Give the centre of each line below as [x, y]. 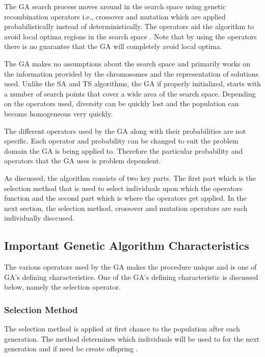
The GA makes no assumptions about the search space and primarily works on [127, 63]
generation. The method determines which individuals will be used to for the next [132, 338]
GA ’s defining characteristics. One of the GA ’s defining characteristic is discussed [131, 277]
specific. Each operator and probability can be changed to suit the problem [121, 141]
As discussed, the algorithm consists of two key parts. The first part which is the [130, 177]
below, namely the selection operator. [62, 287]
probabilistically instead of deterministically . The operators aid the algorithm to [129, 26]
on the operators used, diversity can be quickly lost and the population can [122, 103]
